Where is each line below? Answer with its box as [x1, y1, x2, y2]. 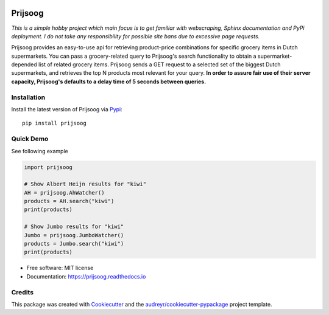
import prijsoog [24, 164, 73, 170]
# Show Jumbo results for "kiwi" [24, 223, 124, 230]
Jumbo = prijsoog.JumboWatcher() [24, 232, 124, 238]
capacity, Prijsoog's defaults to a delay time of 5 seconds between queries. [11, 78, 207, 85]
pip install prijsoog [22, 120, 87, 127]
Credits [11, 288, 34, 296]
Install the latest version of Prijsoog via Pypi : [11, 106, 123, 112]
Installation [11, 93, 46, 102]
